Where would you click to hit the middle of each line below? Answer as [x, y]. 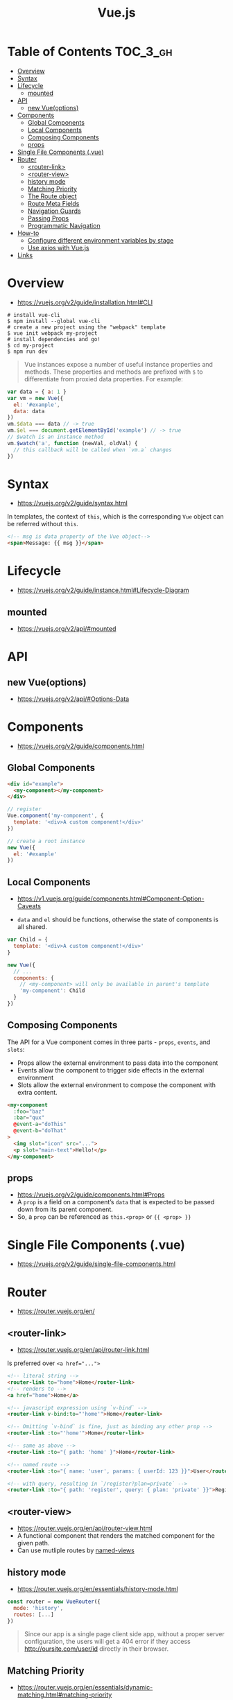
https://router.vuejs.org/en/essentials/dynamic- [85, 1688]
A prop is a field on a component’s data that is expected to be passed [116, 1202]
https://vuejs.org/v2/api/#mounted [67, 628]
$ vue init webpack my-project [52, 333]
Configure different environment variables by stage [101, 240]
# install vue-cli [34, 315]
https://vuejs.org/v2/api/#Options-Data [73, 699]
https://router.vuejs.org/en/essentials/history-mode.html [97, 1588]
